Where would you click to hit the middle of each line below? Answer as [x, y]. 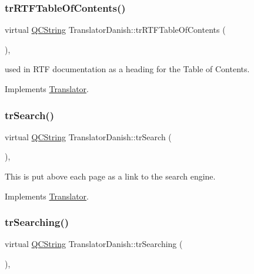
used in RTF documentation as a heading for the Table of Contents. [127, 69]
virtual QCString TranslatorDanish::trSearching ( [94, 244]
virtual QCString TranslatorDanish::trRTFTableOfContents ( [115, 30]
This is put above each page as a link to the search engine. [110, 176]
